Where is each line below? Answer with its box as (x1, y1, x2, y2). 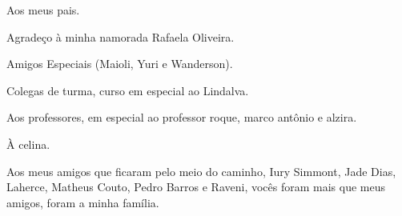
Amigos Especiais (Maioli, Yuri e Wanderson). (6, 55, 233, 72)
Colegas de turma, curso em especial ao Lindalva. (6, 82, 249, 98)
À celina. (6, 135, 50, 152)
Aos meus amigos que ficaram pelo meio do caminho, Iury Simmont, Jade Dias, (6, 162, 396, 179)
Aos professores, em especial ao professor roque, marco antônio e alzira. (6, 109, 357, 126)
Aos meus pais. (6, 2, 80, 18)
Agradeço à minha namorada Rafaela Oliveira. (6, 28, 235, 45)
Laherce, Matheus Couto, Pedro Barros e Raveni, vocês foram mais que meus (6, 178, 386, 195)
